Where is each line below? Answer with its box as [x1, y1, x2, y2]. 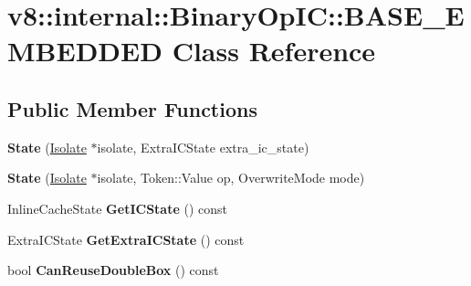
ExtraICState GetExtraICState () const [7, 229, 245, 249]
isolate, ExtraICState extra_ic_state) [97, 137, 309, 156]
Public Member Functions [7, 94, 257, 122]
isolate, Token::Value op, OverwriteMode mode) [97, 168, 365, 187]
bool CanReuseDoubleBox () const [7, 260, 219, 280]
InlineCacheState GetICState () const [7, 198, 227, 217]
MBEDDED [7, 32, 162, 69]
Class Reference [172, 32, 376, 69]
